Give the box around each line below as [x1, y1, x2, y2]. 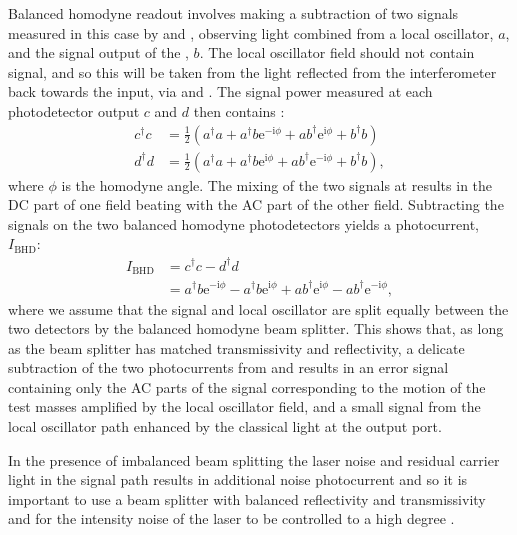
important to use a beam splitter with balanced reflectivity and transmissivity [8, 488, 486, 509]
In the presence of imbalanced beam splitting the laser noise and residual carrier [8, 449, 500, 470]
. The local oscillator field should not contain [199, 42, 475, 63]
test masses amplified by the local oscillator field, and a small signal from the [8, 396, 481, 417]
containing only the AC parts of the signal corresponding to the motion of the [8, 376, 486, 397]
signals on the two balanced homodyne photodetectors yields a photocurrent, [8, 213, 480, 234]
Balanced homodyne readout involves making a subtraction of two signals [8, 3, 459, 23]
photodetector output [8, 100, 140, 121]
